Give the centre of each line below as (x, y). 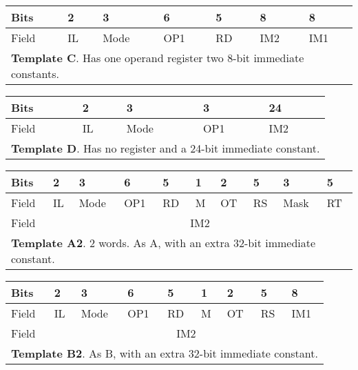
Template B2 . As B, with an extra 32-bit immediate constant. (165, 353)
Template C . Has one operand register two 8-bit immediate (158, 58)
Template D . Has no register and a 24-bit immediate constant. (166, 148)
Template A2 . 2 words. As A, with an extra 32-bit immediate (164, 243)
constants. (35, 74)
